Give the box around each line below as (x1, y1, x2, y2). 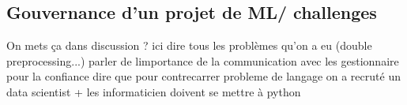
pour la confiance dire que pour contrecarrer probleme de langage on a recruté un (6, 68, 401, 84)
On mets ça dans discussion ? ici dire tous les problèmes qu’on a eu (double (6, 37, 372, 54)
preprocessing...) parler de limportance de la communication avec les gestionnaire (6, 52, 399, 69)
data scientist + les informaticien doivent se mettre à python (6, 83, 301, 99)
